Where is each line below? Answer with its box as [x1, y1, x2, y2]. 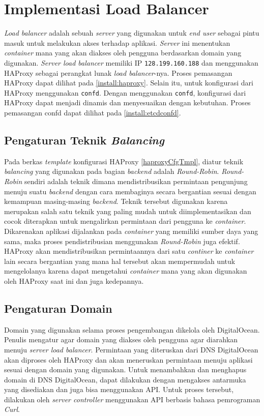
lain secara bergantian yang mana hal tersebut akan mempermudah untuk [4, 255, 236, 266]
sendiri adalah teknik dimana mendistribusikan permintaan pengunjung [24, 175, 248, 186]
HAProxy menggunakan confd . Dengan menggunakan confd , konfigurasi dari [4, 87, 246, 98]
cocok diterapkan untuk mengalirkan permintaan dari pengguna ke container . [4, 216, 246, 226]
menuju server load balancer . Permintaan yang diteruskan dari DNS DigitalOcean [4, 344, 258, 354]
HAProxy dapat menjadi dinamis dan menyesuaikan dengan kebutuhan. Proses [4, 97, 251, 108]
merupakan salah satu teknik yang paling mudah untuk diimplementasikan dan [4, 205, 251, 216]
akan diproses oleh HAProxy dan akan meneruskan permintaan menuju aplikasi [4, 354, 253, 365]
